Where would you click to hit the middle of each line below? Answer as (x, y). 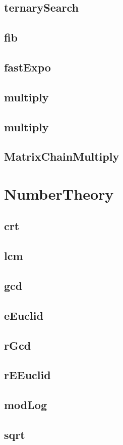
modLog (25, 405)
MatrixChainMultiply (62, 156)
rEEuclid (27, 375)
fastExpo (27, 67)
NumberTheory (59, 193)
